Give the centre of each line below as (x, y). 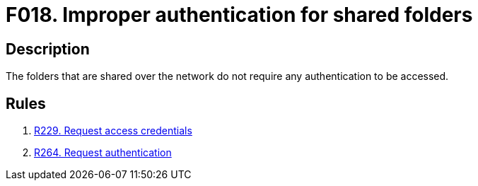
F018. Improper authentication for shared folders (239, 15)
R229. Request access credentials (113, 131)
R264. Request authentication (103, 153)
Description (48, 49)
